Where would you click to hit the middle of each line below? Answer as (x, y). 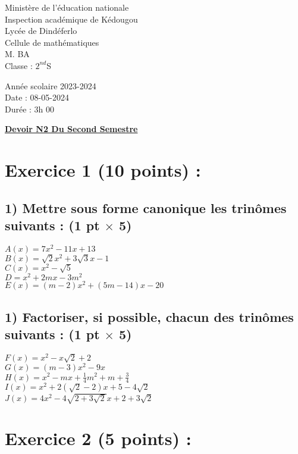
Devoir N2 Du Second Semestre (71, 129)
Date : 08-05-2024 (37, 97)
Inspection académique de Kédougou (71, 19)
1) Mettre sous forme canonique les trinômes (146, 207)
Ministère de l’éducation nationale (67, 7)
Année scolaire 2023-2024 (51, 85)
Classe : (19, 65)
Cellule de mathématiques (52, 42)
